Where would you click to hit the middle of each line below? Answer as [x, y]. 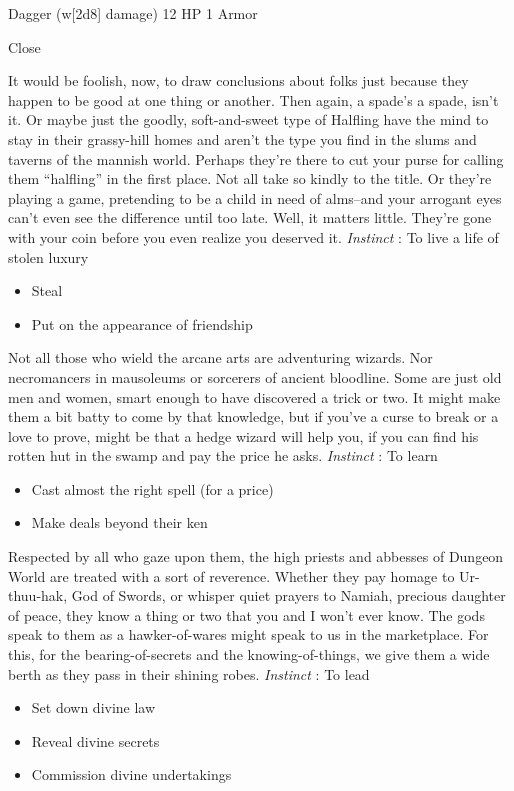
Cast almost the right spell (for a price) [152, 488]
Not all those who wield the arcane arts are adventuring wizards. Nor [220, 357]
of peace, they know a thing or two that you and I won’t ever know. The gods [246, 614]
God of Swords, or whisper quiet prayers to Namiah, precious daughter [288, 595]
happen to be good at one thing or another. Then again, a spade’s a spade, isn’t [253, 99]
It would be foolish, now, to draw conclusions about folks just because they [238, 80]
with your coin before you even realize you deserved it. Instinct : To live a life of [253, 236]
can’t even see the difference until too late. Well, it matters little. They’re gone [250, 217]
